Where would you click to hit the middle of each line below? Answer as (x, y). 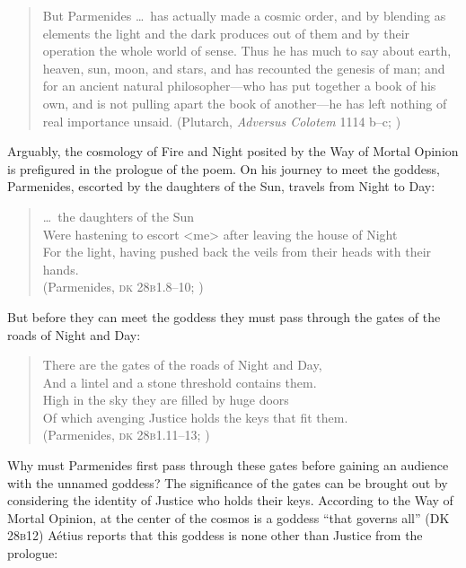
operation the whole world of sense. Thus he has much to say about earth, (247, 51)
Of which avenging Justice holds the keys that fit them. (195, 417)
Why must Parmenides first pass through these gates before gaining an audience (228, 465)
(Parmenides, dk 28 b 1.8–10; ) (123, 287)
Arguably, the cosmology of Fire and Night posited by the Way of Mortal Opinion (233, 151)
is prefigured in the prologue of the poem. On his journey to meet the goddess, (224, 168)
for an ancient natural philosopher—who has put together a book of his (239, 86)
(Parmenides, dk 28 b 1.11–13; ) (126, 435)
